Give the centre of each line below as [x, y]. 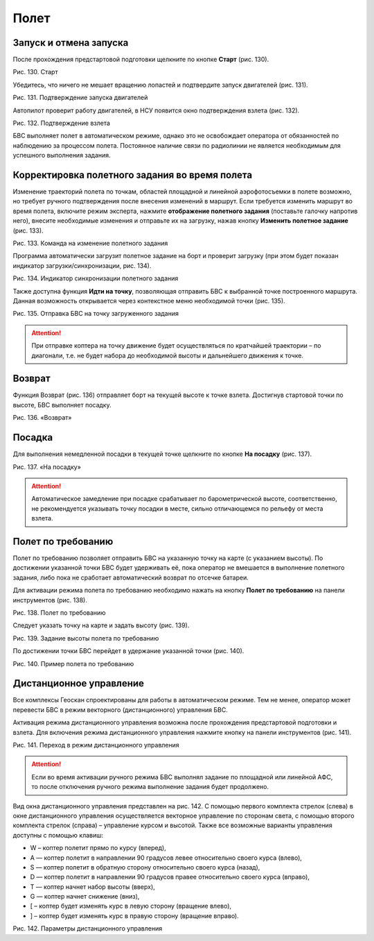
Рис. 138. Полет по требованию [60, 612]
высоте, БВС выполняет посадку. [62, 405]
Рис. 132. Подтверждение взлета [62, 123]
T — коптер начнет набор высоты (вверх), [92, 887]
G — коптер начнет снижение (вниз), [85, 897]
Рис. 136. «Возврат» [42, 418]
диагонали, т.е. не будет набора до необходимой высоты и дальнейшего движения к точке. [168, 355]
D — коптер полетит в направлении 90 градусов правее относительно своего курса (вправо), [170, 877]
